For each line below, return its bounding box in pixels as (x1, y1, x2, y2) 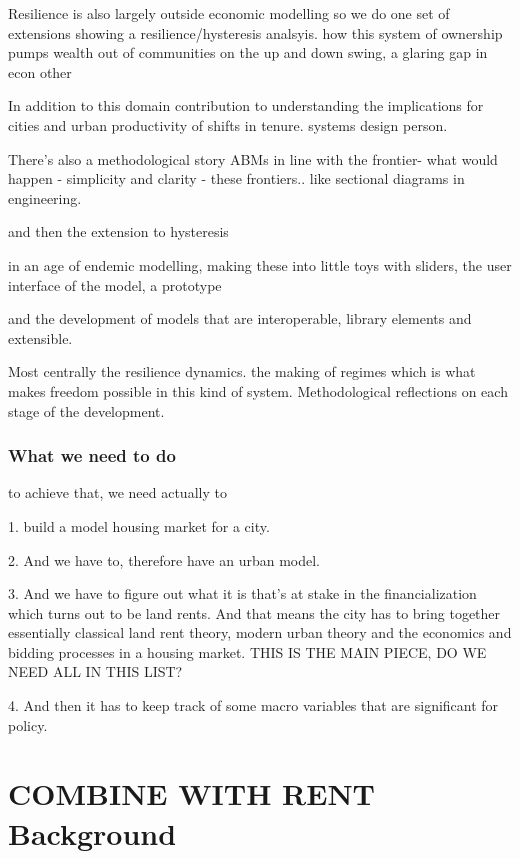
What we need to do (8, 443, 176, 468)
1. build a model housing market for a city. (8, 515, 270, 536)
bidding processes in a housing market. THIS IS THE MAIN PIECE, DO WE (8, 641, 487, 662)
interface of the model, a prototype (8, 274, 222, 295)
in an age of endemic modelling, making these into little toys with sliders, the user (8, 254, 512, 275)
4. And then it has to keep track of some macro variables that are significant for (8, 695, 499, 716)
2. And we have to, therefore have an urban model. (8, 549, 321, 570)
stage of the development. (8, 400, 165, 421)
